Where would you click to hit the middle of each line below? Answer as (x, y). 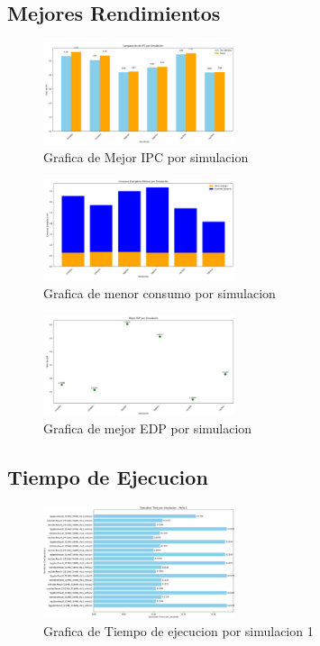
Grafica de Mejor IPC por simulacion (146, 157)
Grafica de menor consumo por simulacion (160, 293)
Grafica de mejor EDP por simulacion (148, 428)
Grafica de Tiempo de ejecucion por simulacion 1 (178, 630)
